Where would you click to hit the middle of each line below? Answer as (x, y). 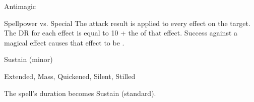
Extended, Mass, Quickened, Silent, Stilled (70, 76)
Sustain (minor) (28, 59)
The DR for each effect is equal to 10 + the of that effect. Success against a (121, 33)
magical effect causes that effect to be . (64, 42)
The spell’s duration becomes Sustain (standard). (80, 93)
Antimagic (20, 6)
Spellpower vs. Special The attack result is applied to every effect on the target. (127, 23)
